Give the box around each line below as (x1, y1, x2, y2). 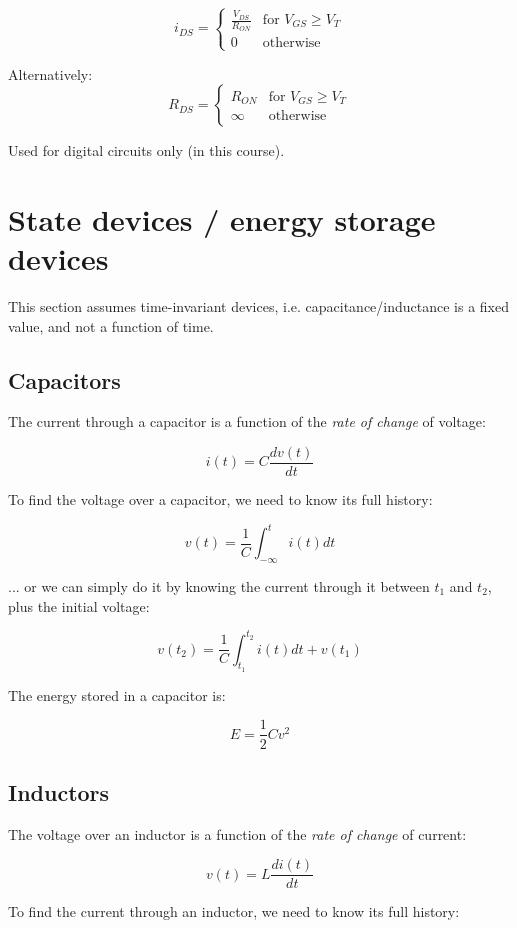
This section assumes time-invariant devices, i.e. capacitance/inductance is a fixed (8, 296, 510, 317)
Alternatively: (8, 63, 93, 84)
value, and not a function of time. (8, 315, 214, 336)
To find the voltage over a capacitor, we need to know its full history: (8, 489, 433, 510)
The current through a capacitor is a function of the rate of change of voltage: (8, 411, 486, 432)
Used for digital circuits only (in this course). (8, 140, 285, 161)
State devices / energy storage (8, 198, 436, 239)
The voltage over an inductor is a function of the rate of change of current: (8, 823, 467, 844)
